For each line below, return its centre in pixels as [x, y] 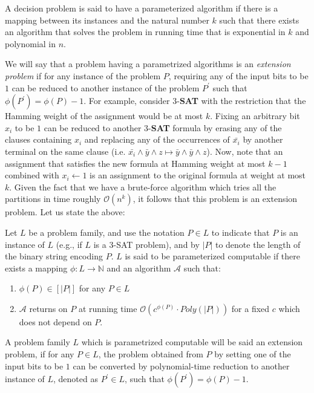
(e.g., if [69, 244]
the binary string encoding [54, 256]
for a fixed [250, 308]
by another [263, 139]
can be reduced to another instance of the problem [106, 87]
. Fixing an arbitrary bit [255, 116]
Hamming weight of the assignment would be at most [104, 116]
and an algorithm [139, 268]
